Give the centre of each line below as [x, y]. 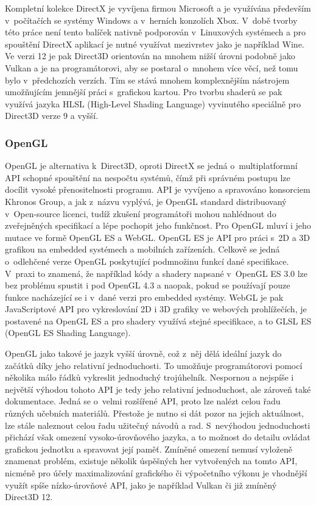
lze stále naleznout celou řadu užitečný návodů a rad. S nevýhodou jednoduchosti [158, 425]
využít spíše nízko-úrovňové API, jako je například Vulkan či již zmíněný [141, 485]
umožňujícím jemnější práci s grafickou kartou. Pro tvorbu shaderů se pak [144, 92]
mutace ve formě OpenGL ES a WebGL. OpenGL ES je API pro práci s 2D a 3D [157, 237]
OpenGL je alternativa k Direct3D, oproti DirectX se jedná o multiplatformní [151, 166]
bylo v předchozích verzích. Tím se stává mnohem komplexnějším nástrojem [147, 80]
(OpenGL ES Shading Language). [68, 333]
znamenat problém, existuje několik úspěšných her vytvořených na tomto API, [151, 461]
